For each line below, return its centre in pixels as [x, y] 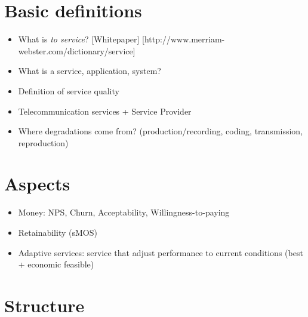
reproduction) [43, 142]
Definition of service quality [69, 90]
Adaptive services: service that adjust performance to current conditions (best [161, 252]
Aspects [37, 184]
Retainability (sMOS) [58, 232]
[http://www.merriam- [184, 39]
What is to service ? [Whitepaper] [79, 39]
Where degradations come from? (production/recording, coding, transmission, [161, 131]
